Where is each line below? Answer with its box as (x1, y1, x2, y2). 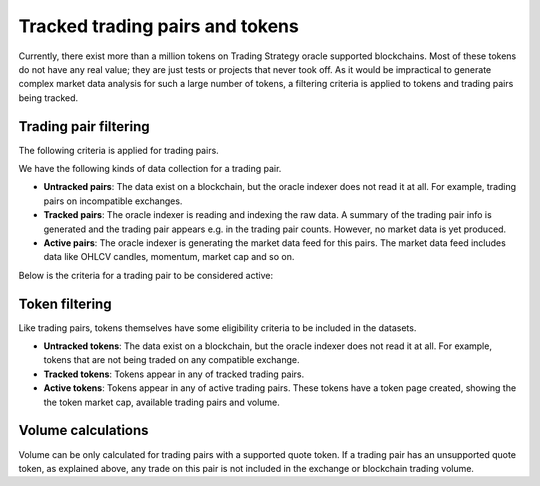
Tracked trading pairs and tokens (18, 15, 299, 37)
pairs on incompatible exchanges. (43, 195, 183, 207)
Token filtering (18, 295, 112, 312)
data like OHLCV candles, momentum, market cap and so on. (43, 251, 295, 263)
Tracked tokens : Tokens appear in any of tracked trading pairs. (43, 368, 305, 380)
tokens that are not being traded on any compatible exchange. (43, 354, 300, 366)
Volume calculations (18, 422, 149, 439)
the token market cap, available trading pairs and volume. (43, 396, 280, 408)
